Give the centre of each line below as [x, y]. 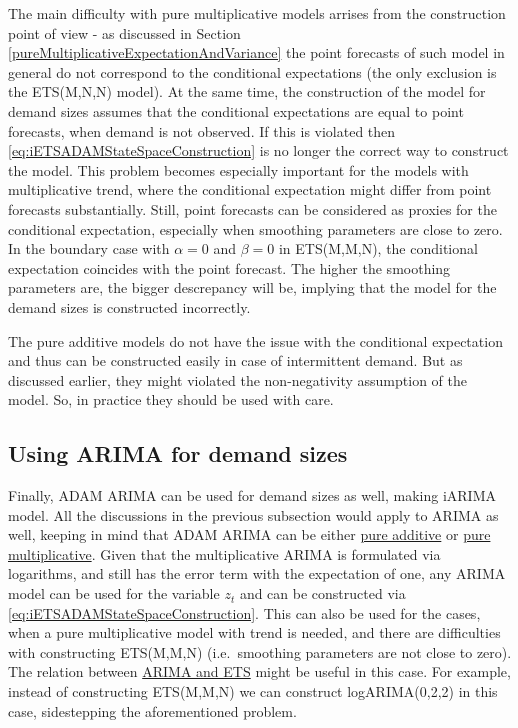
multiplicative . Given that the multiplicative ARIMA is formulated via [224, 553]
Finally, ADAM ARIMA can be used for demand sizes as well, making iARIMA [252, 495]
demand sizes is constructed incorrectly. [129, 306]
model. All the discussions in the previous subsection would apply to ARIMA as [253, 514]
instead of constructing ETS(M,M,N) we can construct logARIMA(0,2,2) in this [253, 691]
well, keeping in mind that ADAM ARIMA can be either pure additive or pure [249, 534]
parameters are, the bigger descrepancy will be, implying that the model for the [252, 287]
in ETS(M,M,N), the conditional [378, 248]
